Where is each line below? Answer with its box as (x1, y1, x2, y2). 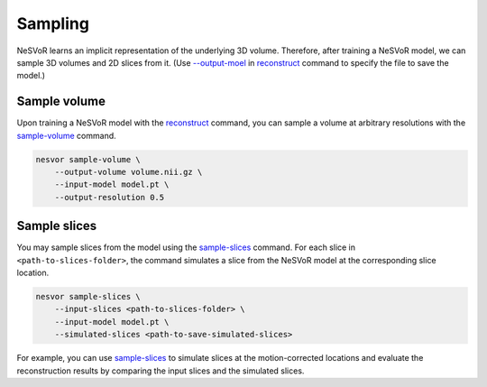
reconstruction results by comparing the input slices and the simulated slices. (16, 365, 305, 376)
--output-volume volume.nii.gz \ (54, 167, 203, 177)
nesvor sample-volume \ (35, 154, 142, 164)
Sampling (16, 14, 90, 33)
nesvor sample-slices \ (35, 291, 142, 302)
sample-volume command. (16, 130, 116, 141)
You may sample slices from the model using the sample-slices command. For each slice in (16, 242, 356, 253)
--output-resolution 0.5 (54, 192, 165, 202)
